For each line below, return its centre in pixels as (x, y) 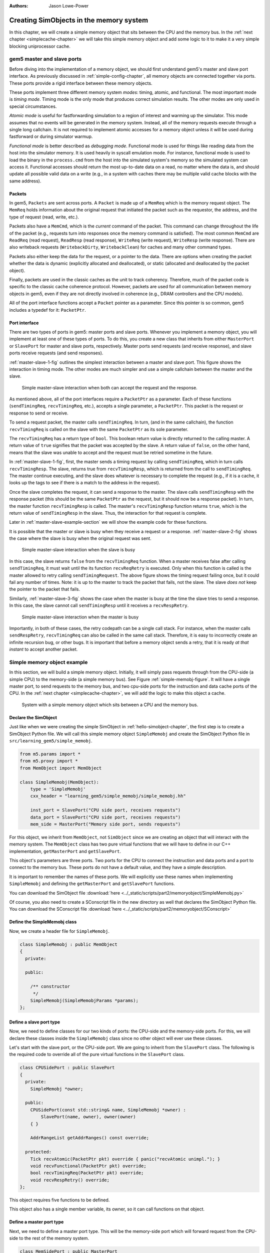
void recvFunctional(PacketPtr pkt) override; (88, 1166)
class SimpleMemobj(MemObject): (59, 782)
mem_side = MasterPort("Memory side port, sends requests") (105, 824)
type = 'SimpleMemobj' (58, 789)
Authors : (19, 6)
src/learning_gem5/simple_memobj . (51, 741)
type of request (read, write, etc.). (44, 217)
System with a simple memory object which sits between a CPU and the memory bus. (110, 705)
